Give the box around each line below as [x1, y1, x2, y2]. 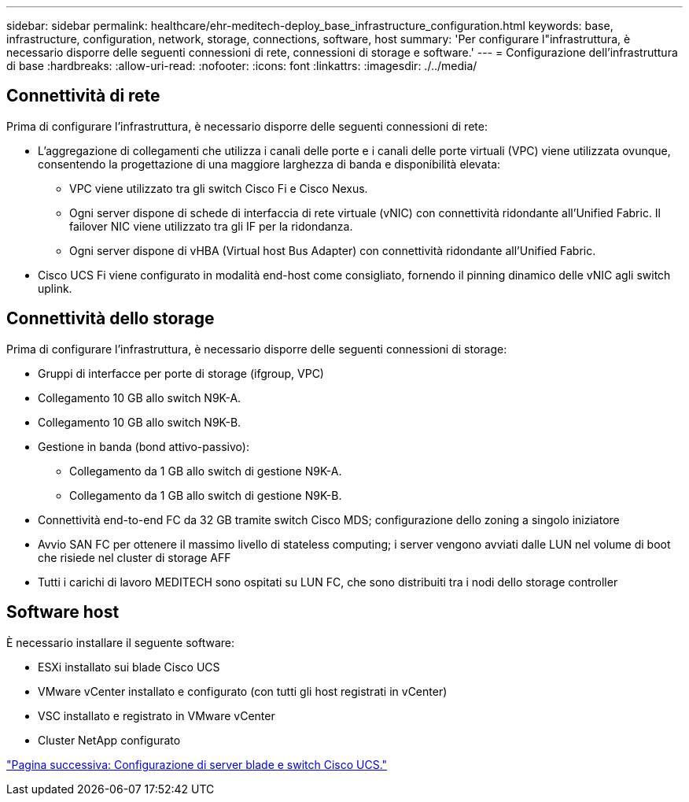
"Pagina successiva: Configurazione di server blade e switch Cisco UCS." [6, 757, 388, 771]
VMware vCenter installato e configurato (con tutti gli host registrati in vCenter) [38, 684, 448, 698]
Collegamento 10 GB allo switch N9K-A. [38, 390, 241, 405]
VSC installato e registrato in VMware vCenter [38, 708, 275, 723]
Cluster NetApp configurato [38, 733, 181, 747]
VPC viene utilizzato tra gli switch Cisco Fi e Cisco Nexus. [69, 181, 368, 195]
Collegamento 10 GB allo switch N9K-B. [38, 415, 241, 429]
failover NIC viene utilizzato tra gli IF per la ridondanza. [69, 219, 353, 233]
